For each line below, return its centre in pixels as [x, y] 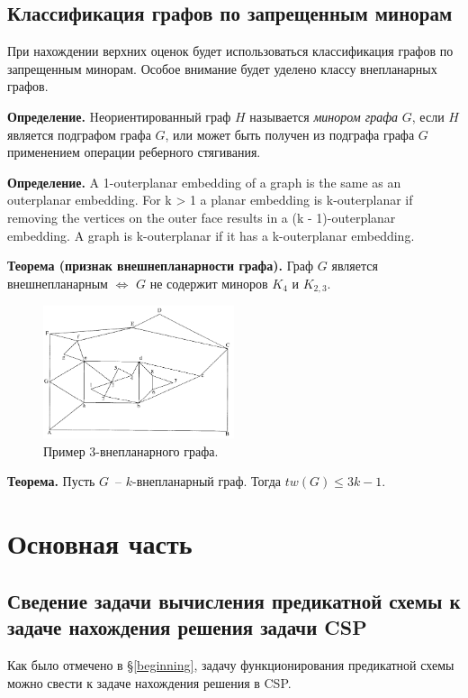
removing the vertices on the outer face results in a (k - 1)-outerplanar [202, 217]
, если [428, 116]
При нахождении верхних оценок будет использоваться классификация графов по [230, 51]
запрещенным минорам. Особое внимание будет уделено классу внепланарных [222, 68]
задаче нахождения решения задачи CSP [187, 627]
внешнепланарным [58, 283]
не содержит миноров [209, 283]
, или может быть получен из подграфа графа [290, 134]
